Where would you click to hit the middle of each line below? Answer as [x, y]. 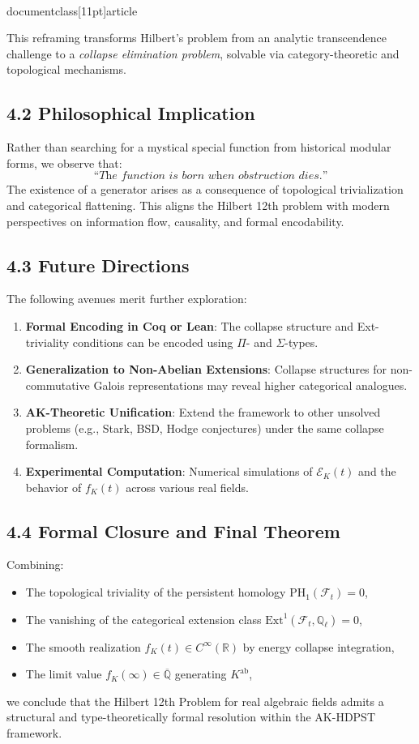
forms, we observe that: [64, 162]
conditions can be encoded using [153, 342]
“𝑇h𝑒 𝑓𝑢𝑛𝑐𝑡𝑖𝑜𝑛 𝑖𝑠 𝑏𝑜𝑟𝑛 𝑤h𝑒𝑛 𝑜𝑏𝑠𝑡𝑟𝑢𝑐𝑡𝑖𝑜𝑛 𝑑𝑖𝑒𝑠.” [211, 176]
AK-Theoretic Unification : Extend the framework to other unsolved [203, 412]
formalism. [52, 444]
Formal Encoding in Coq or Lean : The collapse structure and [190, 325]
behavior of [53, 487]
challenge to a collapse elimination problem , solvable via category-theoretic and [203, 53]
